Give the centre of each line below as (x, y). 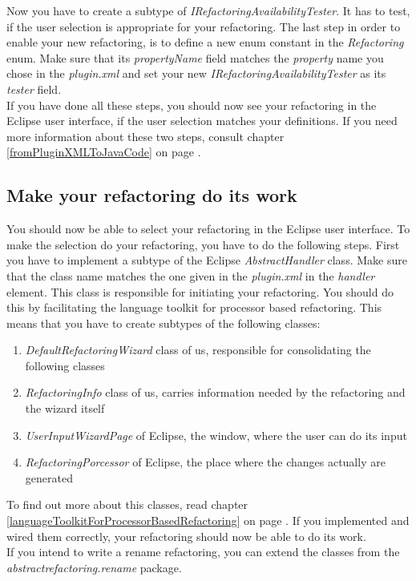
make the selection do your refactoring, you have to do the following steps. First (203, 244)
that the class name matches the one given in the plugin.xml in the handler (191, 275)
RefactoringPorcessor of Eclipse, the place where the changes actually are (205, 462)
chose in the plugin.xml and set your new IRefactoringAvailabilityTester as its (196, 73)
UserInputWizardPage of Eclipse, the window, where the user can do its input (216, 435)
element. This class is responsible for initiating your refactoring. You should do (200, 291)
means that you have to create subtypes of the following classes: (164, 323)
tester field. (34, 89)
